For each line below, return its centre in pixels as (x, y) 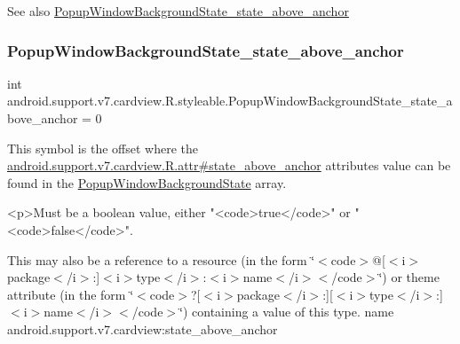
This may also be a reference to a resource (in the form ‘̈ (161, 259)
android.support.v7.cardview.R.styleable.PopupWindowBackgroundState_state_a (230, 101)
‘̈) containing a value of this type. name (287, 312)
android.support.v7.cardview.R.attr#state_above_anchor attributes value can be (229, 165)
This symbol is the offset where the (103, 148)
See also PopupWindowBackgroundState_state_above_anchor (178, 11)
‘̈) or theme (409, 277)
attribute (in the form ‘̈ (71, 294)
